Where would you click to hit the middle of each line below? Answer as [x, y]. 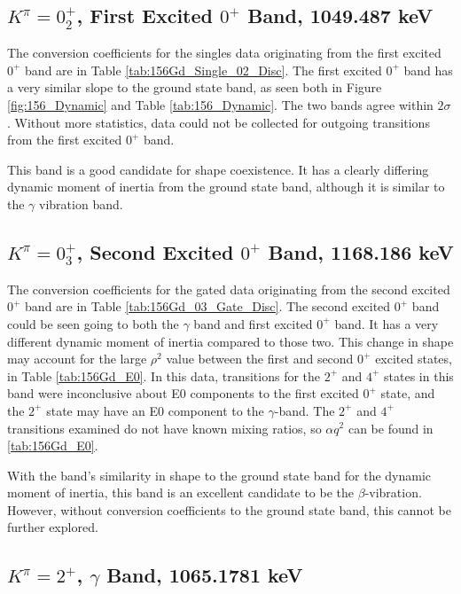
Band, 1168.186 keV [361, 251]
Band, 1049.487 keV [340, 16]
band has [428, 70]
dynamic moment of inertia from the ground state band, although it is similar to [226, 187]
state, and [408, 393]
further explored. [53, 527]
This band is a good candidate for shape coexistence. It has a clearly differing [218, 169]
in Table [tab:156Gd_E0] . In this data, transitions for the [164, 375]
